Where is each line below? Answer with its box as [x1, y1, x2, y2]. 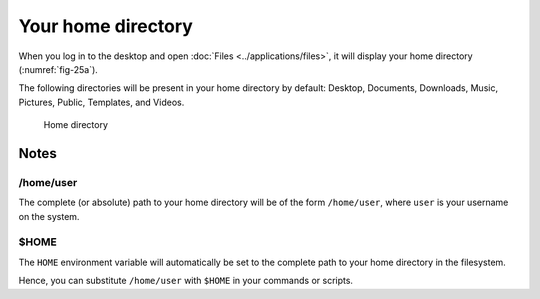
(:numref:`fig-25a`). [18, 63, 99, 75]
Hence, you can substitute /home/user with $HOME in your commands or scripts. [18, 275, 354, 287]
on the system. [18, 210, 80, 222]
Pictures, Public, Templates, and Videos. [18, 96, 185, 108]
